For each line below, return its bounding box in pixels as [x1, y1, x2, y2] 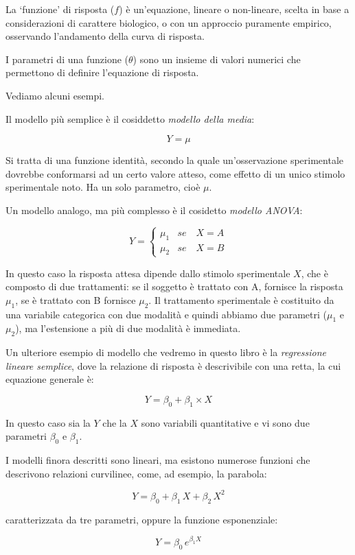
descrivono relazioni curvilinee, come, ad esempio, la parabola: [5, 466, 267, 480]
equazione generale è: [5, 372, 94, 386]
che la [102, 415, 127, 429]
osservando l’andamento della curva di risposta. [5, 29, 205, 43]
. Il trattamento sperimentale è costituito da [148, 292, 334, 307]
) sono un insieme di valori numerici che [133, 51, 301, 66]
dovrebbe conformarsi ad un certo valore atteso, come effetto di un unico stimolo [5, 166, 345, 180]
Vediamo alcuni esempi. [5, 88, 104, 102]
